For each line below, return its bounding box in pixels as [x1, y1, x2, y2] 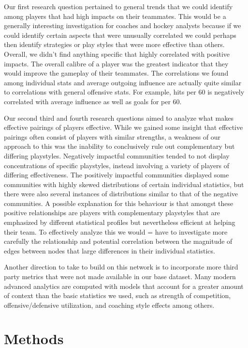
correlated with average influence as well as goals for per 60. [4, 96, 182, 106]
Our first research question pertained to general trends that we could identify [4, 1, 233, 11]
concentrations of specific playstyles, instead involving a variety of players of [4, 160, 230, 170]
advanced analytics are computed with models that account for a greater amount [4, 281, 244, 291]
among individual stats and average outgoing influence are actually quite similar [4, 77, 242, 87]
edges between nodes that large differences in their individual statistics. [4, 245, 215, 255]
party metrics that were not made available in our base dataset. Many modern [4, 271, 236, 282]
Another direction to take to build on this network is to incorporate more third [4, 262, 238, 272]
